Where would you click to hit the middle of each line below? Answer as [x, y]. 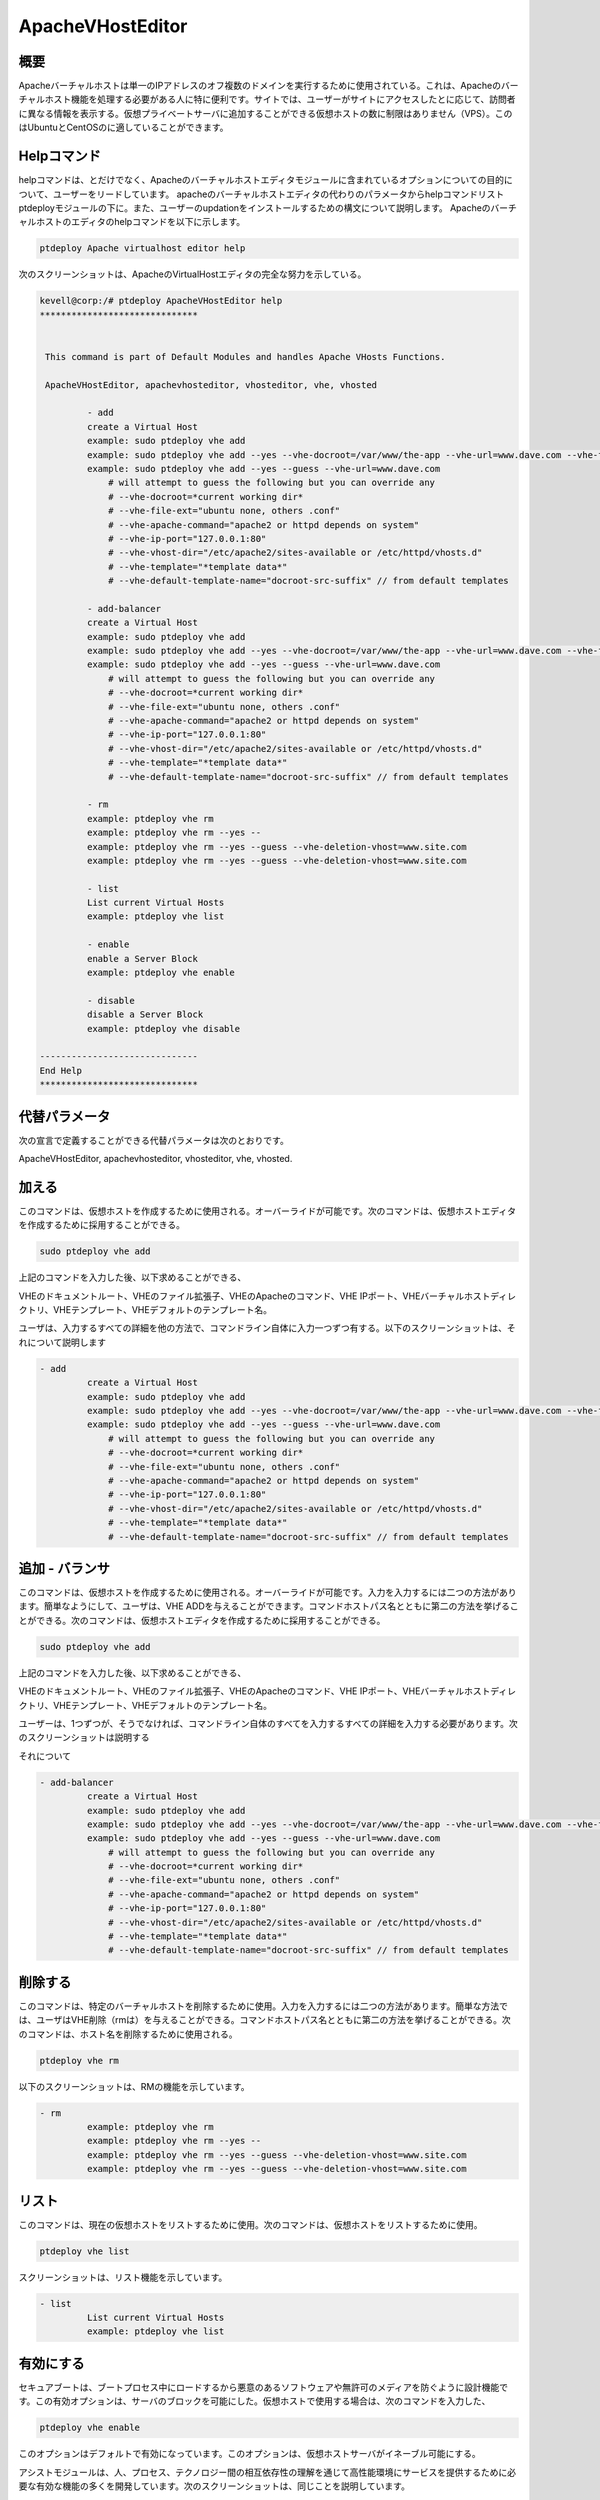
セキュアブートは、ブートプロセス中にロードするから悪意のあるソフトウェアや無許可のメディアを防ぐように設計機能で [263, 2387]
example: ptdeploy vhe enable [160, 973]
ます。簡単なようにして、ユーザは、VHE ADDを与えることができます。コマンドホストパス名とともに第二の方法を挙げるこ [268, 1606]
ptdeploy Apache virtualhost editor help [142, 248]
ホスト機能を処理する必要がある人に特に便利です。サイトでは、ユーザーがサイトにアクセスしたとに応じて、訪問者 [280, 99]
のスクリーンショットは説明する [84, 1737]
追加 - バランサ [64, 1568]
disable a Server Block [145, 1014]
